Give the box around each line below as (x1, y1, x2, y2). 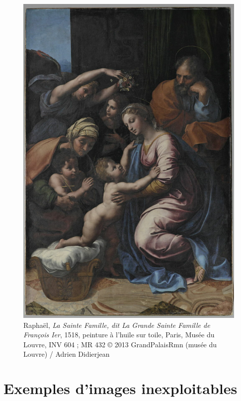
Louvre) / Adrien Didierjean (23, 349, 110, 359)
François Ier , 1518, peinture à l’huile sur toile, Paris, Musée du (23, 329, 215, 340)
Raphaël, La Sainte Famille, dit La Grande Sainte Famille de (23, 319, 210, 330)
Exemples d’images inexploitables (3, 378, 238, 399)
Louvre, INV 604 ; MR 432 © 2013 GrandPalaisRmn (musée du (23, 339, 217, 349)
